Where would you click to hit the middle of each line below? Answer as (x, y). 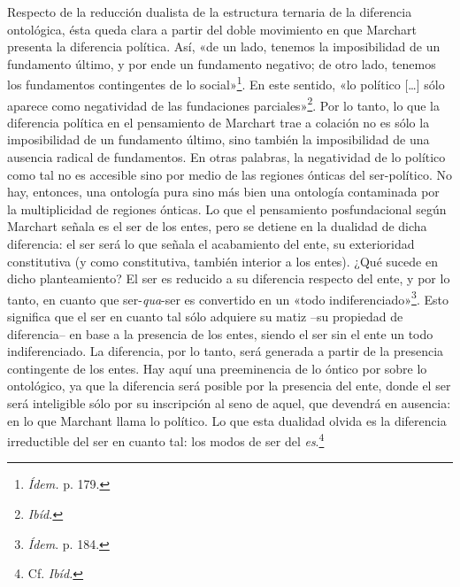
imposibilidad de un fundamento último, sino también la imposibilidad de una (218, 139)
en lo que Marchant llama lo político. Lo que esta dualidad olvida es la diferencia (227, 420)
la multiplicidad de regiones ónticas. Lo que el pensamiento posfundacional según (227, 209)
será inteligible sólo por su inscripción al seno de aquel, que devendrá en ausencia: (229, 403)
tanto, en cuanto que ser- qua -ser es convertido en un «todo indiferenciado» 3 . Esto (228, 297)
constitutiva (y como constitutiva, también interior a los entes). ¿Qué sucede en (222, 261)
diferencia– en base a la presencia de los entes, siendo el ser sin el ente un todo (220, 333)
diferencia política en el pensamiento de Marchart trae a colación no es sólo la (218, 122)
